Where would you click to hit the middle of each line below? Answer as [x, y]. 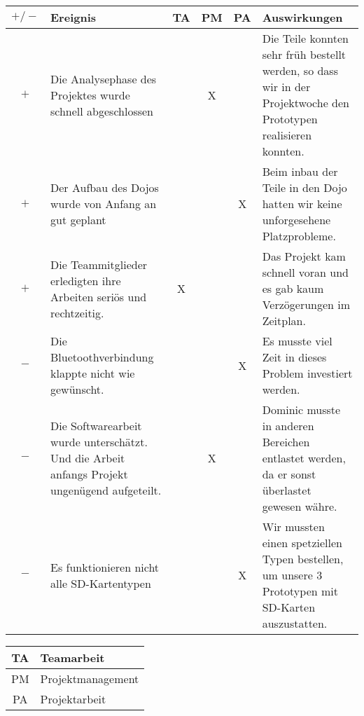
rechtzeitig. [77, 312]
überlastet [287, 490]
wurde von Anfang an [104, 204]
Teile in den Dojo [304, 187]
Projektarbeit [73, 699]
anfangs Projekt [89, 474]
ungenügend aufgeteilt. [106, 490]
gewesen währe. [300, 506]
